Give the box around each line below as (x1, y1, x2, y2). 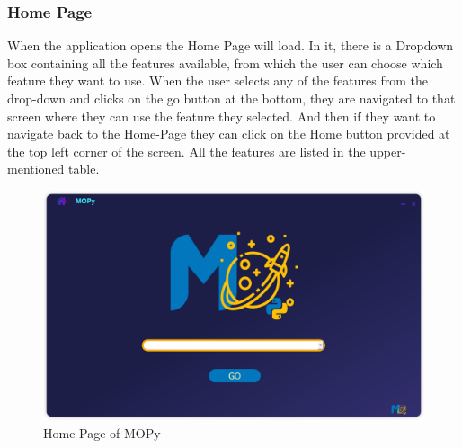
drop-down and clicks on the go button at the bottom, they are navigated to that (7, 89, 456, 107)
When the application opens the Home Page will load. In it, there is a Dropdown (7, 36, 454, 55)
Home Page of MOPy (43, 423, 161, 442)
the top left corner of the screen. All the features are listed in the (7, 141, 366, 160)
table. (68, 159, 100, 178)
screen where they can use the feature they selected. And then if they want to (7, 106, 436, 125)
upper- (369, 141, 406, 160)
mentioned (7, 159, 65, 178)
